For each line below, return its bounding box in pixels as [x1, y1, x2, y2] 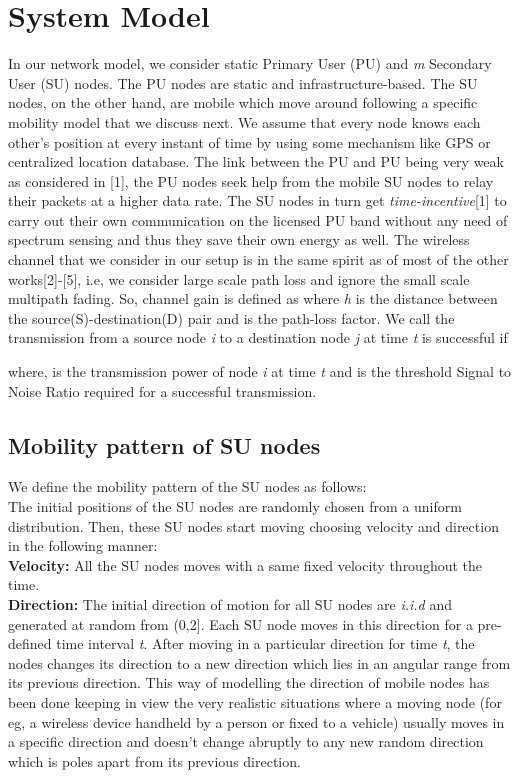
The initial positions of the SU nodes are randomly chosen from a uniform [8, 496, 462, 517]
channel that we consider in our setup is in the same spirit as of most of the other [8, 249, 509, 270]
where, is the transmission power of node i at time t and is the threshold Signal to [8, 361, 512, 382]
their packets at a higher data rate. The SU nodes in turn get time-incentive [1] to [8, 190, 507, 211]
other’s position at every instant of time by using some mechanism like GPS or [8, 131, 491, 152]
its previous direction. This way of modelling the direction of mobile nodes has [8, 672, 490, 693]
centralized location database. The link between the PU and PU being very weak [8, 151, 504, 172]
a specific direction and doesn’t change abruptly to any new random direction [8, 731, 484, 752]
